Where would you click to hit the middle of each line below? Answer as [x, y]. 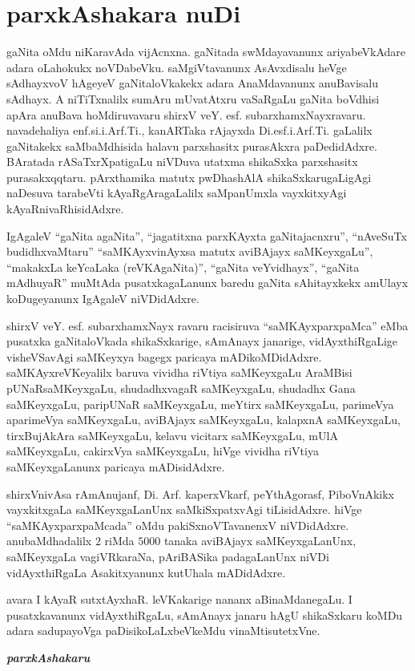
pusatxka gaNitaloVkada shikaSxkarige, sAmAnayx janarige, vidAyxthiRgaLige [202, 341]
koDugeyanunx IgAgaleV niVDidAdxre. [103, 299]
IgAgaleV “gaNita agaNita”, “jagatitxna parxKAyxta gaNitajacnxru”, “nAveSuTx [207, 235]
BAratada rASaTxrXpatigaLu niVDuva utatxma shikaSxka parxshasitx [182, 162]
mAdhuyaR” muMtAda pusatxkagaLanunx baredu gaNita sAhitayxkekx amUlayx [207, 283]
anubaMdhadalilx [49, 541]
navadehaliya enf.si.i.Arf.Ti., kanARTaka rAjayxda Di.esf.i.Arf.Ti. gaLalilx [189, 130]
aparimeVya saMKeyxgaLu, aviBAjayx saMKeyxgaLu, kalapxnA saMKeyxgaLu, [203, 420]
